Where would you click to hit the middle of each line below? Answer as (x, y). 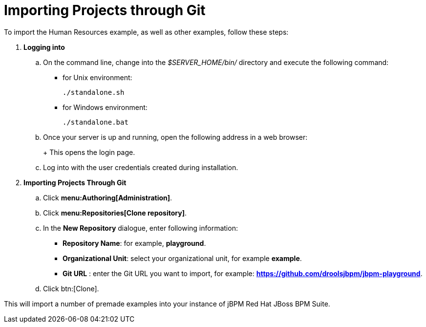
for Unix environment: (97, 77)
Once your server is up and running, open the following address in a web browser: (175, 137)
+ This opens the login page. (89, 152)
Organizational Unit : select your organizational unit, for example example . (182, 258)
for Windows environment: (105, 107)
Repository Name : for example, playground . (134, 243)
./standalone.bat (96, 122)
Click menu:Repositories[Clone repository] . (115, 213)
